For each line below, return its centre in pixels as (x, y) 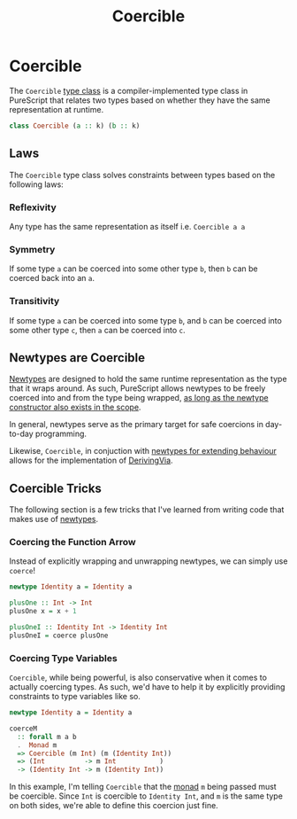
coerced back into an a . (52, 278)
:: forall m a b (47, 737)
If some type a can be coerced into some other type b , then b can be (133, 269)
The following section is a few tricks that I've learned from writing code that (147, 510)
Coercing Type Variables (63, 658)
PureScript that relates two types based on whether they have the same (140, 100)
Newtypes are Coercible (77, 358)
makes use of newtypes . (54, 519)
